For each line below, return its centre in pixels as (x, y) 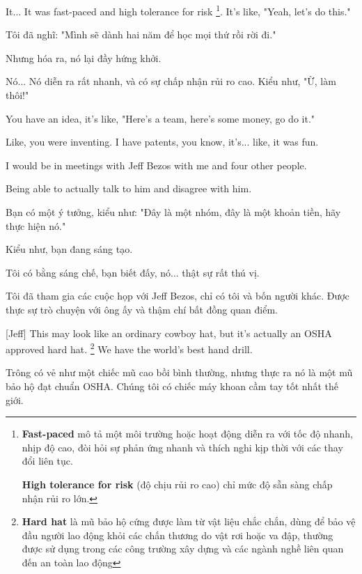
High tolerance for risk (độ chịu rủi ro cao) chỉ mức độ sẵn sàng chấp (177, 484)
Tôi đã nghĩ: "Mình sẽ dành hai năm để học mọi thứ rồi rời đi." (141, 34)
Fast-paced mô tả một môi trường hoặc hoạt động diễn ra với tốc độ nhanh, (187, 434)
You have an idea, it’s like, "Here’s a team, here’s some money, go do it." (160, 118)
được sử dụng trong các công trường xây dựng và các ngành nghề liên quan (183, 549)
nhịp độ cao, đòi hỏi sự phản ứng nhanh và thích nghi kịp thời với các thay (182, 447)
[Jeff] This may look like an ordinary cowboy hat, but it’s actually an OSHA (169, 333)
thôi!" (17, 95)
